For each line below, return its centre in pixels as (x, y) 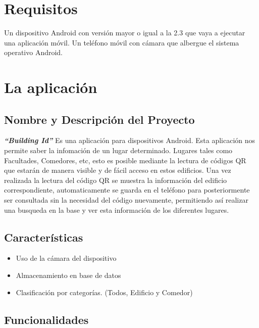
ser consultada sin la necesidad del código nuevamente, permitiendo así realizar (126, 200)
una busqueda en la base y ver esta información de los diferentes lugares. (117, 209)
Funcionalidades (46, 319)
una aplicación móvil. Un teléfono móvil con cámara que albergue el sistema (122, 42)
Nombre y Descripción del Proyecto (99, 119)
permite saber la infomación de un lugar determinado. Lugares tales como (118, 150)
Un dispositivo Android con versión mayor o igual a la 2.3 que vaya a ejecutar (125, 33)
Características (44, 237)
